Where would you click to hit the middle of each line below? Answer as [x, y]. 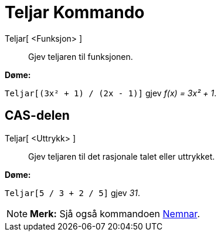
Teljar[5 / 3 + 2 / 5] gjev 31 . [73, 193]
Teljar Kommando [75, 12]
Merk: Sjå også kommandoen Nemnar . [115, 213]
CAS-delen [37, 116]
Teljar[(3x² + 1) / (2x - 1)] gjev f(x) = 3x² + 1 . [111, 93]
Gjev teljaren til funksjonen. [81, 56]
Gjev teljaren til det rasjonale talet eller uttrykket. [122, 156]
